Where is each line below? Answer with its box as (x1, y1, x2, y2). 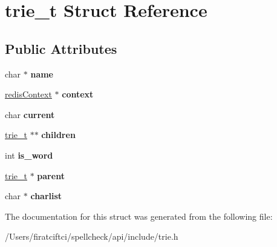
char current (5, 108, 55, 120)
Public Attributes (5, 39, 117, 58)
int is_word (5, 148, 53, 161)
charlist (30, 189, 62, 202)
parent (37, 169, 65, 182)
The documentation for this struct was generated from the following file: (5, 209, 273, 222)
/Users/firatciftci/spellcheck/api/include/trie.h (5, 230, 178, 243)
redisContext (5, 88, 52, 100)
